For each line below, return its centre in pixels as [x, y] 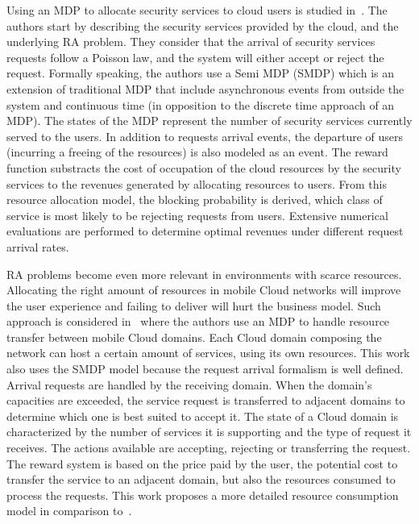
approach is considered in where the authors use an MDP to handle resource [198, 321]
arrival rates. [38, 246]
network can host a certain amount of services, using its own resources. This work [208, 353]
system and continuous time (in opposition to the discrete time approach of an [201, 104]
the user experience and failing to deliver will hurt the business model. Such [194, 305]
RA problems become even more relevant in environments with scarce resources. [204, 274]
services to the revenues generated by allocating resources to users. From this [197, 183]
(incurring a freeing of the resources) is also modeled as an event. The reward [197, 152]
